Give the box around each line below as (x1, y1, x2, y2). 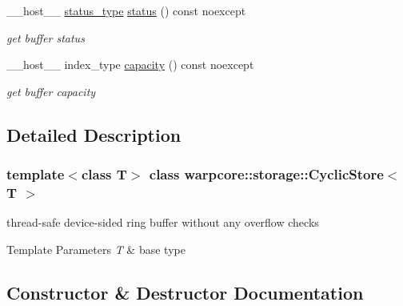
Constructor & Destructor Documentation (6, 280, 364, 304)
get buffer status (6, 29, 85, 46)
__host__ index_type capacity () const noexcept (6, 56, 254, 73)
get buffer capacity (6, 83, 96, 99)
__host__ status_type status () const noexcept (6, 2, 246, 18)
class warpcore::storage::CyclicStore (149, 164, 384, 184)
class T (81, 164, 127, 184)
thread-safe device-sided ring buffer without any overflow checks (6, 214, 319, 231)
